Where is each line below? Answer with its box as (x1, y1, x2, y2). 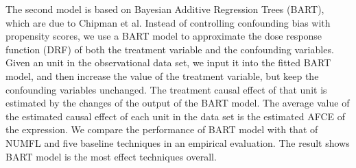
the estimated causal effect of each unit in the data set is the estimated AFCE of (5, 109, 345, 123)
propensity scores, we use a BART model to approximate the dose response (5, 29, 322, 43)
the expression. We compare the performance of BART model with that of (5, 122, 318, 137)
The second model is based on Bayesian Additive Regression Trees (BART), (5, 2, 324, 16)
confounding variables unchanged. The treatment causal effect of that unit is (5, 82, 327, 96)
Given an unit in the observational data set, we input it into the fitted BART (5, 55, 331, 70)
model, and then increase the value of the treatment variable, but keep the (5, 68, 319, 83)
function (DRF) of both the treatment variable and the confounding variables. (5, 42, 334, 56)
